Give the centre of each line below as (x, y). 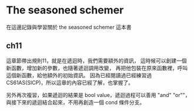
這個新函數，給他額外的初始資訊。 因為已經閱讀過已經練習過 (79, 75)
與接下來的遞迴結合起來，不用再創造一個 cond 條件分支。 (76, 102)
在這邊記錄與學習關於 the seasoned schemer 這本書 (69, 27)
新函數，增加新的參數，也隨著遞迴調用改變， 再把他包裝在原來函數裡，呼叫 (97, 68)
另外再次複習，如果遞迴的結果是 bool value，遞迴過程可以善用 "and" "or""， (98, 95)
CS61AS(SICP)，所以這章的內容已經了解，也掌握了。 (70, 82)
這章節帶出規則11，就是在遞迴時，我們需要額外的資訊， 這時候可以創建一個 (96, 60)
